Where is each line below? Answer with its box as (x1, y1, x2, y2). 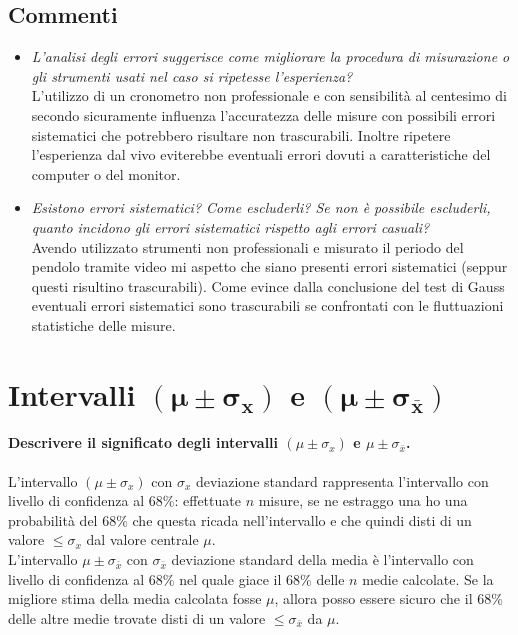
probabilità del (8, 509, 98, 530)
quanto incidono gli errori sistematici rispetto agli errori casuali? (31, 216, 430, 237)
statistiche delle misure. (31, 314, 176, 335)
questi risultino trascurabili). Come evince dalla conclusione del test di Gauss (31, 275, 505, 296)
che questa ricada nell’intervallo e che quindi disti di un (132, 509, 472, 530)
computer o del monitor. (31, 163, 181, 184)
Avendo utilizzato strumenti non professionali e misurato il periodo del (31, 236, 464, 257)
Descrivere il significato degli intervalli (8, 432, 279, 453)
